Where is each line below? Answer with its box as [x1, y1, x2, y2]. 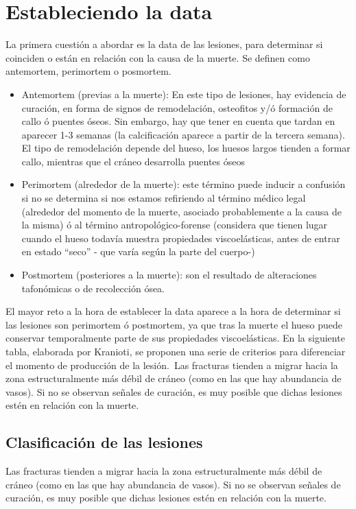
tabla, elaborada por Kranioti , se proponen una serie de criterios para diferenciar [5, 344, 346, 358]
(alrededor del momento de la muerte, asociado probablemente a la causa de [21, 204, 342, 218]
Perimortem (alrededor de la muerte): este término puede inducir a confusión [21, 177, 346, 191]
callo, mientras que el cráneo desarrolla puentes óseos [21, 154, 246, 168]
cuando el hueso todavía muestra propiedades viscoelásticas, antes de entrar [21, 230, 340, 245]
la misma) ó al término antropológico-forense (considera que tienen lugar [21, 217, 328, 232]
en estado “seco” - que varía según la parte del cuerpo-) [21, 244, 255, 259]
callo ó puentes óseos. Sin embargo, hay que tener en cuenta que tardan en [21, 114, 335, 128]
